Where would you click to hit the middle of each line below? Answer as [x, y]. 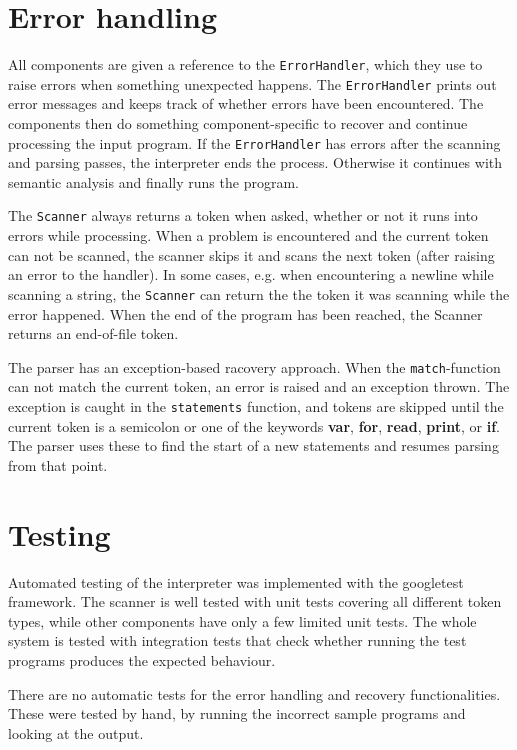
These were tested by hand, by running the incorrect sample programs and [237, 713]
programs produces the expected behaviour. [142, 659]
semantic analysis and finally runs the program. [153, 181]
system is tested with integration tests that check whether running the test [237, 640]
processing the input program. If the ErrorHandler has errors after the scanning [254, 142]
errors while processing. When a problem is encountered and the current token [248, 235]
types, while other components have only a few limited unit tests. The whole [242, 620]
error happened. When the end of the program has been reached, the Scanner [245, 313]
